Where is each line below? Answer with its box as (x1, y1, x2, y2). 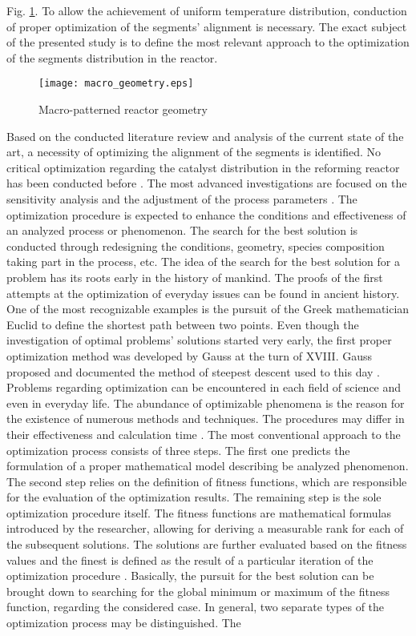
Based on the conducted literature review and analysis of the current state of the (6, 127, 404, 144)
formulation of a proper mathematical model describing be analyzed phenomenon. (6, 457, 409, 474)
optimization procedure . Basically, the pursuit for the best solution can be (6, 567, 374, 584)
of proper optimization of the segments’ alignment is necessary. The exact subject (6, 18, 407, 34)
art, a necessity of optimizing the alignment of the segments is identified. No (6, 143, 382, 160)
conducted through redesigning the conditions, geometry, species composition (6, 237, 385, 254)
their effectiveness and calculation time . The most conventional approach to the (6, 425, 401, 442)
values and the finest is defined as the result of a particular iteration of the (6, 551, 374, 568)
